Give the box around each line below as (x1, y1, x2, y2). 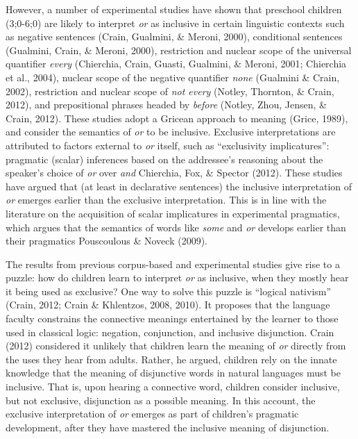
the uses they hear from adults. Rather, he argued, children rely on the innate (6, 351, 337, 366)
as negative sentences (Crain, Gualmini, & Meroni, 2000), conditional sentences (6, 29, 343, 44)
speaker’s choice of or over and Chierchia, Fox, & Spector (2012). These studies (6, 165, 343, 180)
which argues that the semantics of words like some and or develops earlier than (6, 219, 346, 234)
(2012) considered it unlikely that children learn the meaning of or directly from (6, 338, 346, 353)
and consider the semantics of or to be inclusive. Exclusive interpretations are (6, 124, 336, 139)
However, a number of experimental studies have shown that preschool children (6, 2, 342, 16)
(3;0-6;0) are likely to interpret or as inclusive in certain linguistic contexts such (6, 15, 345, 30)
